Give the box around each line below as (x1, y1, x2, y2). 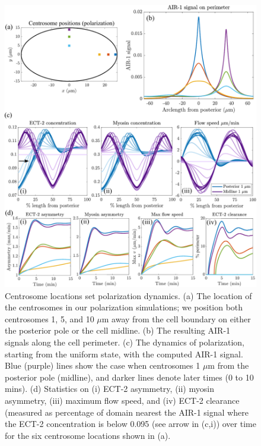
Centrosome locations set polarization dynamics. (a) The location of (5, 289, 252, 301)
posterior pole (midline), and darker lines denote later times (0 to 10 (5, 370, 254, 383)
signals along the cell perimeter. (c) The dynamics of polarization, (5, 335, 245, 348)
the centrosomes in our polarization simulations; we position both (5, 301, 243, 313)
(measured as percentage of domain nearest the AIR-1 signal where (5, 406, 249, 418)
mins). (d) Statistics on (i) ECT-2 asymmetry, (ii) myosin (5, 382, 214, 395)
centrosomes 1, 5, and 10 (5, 312, 94, 325)
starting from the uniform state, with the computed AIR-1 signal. (5, 347, 243, 360)
